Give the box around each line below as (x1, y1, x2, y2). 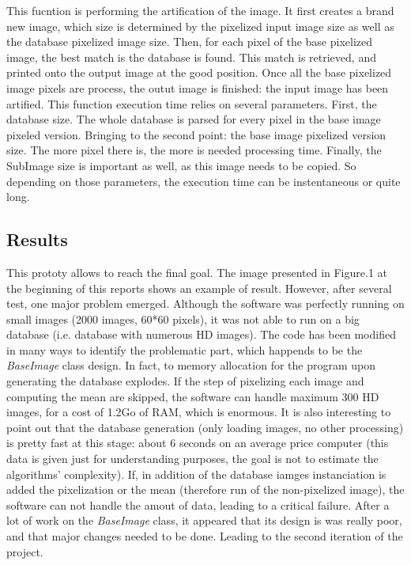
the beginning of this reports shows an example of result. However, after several (6, 279, 392, 296)
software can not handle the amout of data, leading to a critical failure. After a (6, 496, 390, 513)
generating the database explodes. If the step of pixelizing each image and (6, 373, 364, 389)
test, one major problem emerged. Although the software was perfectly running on (6, 295, 405, 312)
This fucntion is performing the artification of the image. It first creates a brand (6, 2, 394, 18)
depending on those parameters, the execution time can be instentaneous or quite (6, 173, 401, 189)
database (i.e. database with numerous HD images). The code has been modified (6, 326, 396, 343)
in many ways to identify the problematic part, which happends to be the (6, 341, 363, 358)
